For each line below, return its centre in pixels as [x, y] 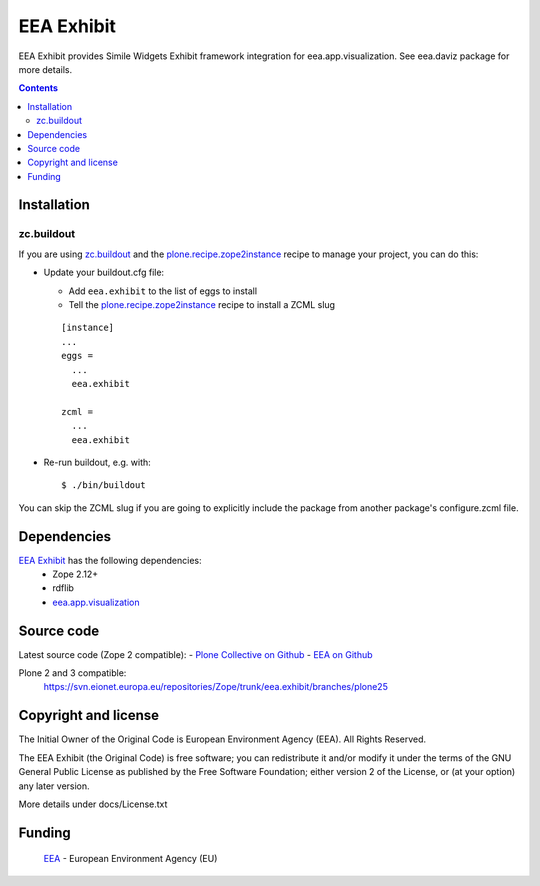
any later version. [54, 786]
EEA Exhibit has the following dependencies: [110, 560]
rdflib [63, 588]
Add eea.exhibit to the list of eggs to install [163, 291]
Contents [38, 88]
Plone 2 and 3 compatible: [72, 673]
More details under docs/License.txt [93, 804]
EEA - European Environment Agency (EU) [130, 859]
